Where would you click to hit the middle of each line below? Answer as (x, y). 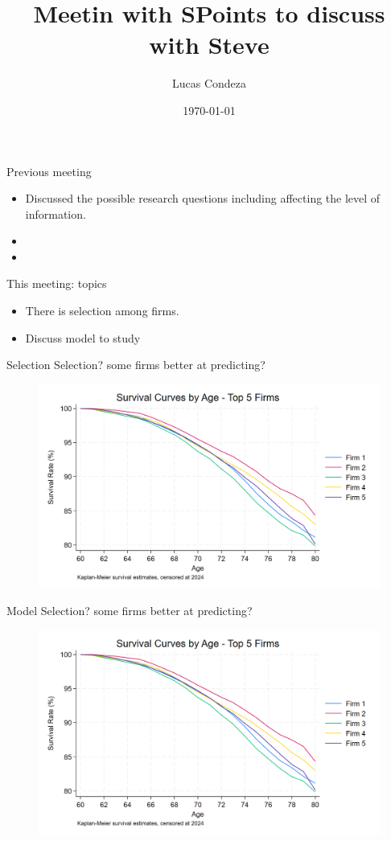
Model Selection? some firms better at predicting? (130, 611)
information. (56, 213)
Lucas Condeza (209, 83)
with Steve (209, 45)
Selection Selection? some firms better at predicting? (136, 365)
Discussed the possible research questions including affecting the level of (203, 198)
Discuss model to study (83, 337)
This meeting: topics (57, 283)
